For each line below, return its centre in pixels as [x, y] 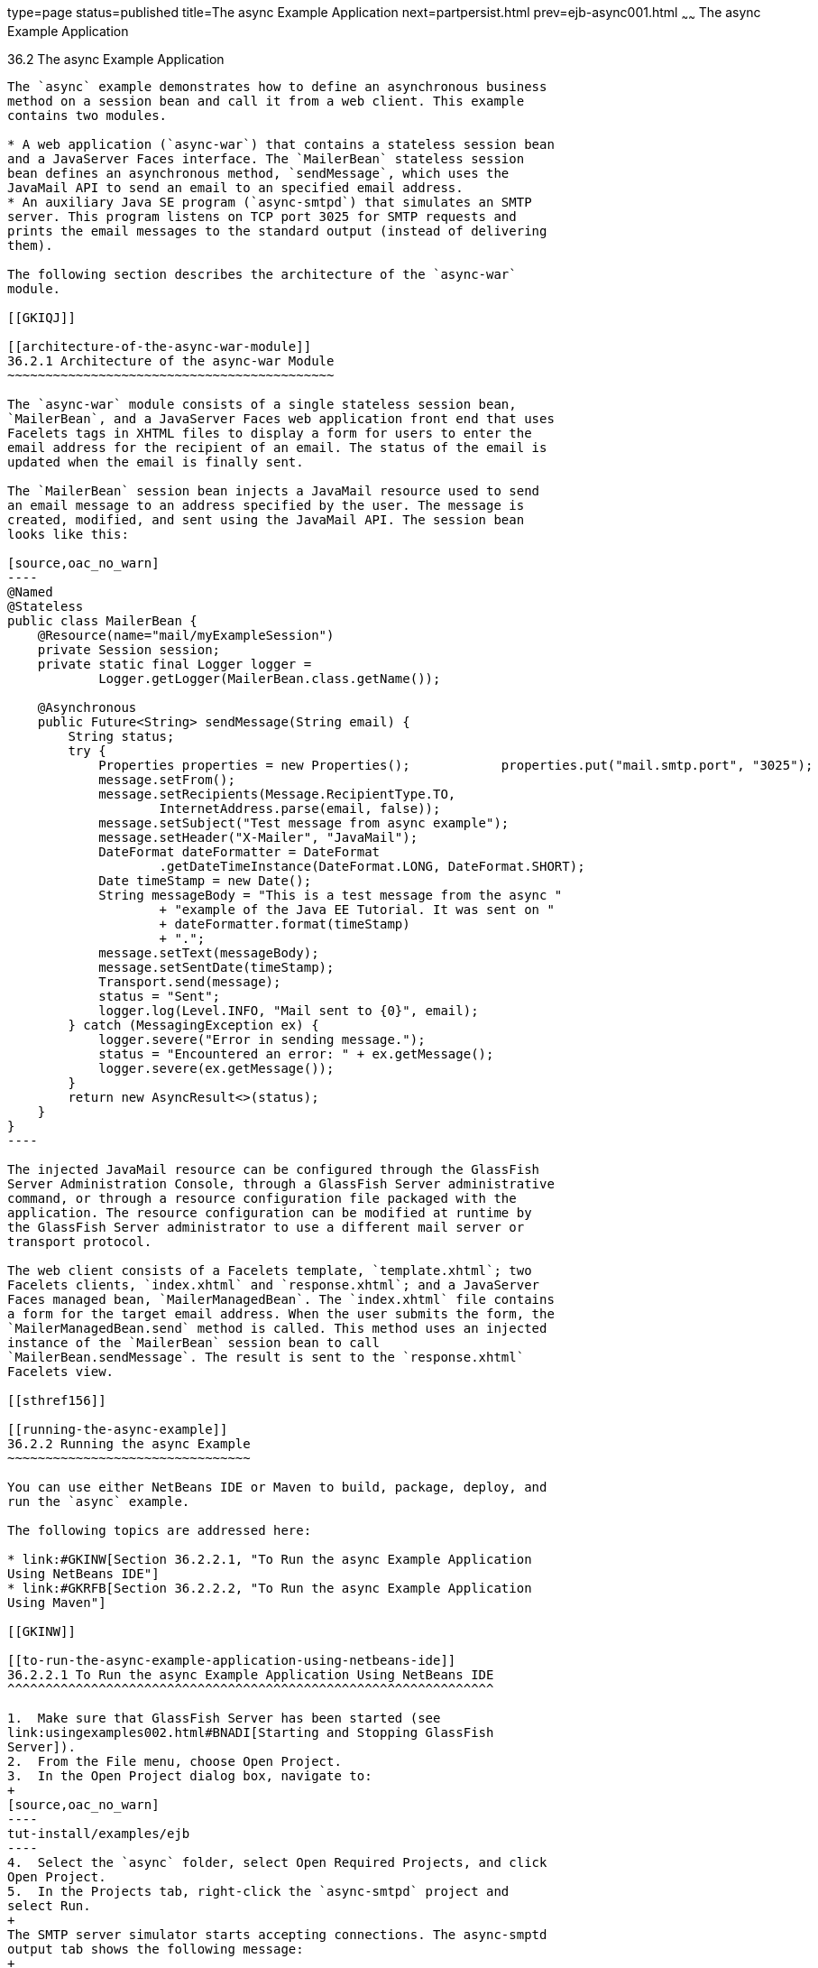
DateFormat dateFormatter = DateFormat [239, 851]
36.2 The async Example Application [116, 59]
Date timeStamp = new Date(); [205, 880]
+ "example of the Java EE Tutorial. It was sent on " [357, 909]
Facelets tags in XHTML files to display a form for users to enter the [270, 433]
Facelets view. [61, 1371]
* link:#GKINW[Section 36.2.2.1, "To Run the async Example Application [270, 1559]
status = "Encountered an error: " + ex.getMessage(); [296, 1053]
